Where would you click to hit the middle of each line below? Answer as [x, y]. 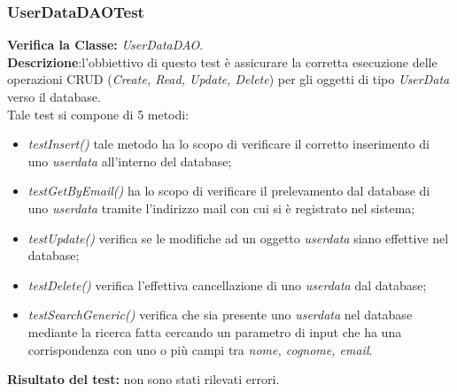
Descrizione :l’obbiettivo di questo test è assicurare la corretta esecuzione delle [222, 61]
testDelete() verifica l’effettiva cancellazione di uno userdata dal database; [227, 284]
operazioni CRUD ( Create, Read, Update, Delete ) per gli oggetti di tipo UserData [228, 79]
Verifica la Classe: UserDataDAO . [105, 45]
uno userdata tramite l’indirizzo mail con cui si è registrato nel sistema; [221, 208]
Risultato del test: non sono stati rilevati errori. [143, 379]
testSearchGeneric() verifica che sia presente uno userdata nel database [220, 315]
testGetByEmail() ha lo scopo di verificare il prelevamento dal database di [229, 191]
